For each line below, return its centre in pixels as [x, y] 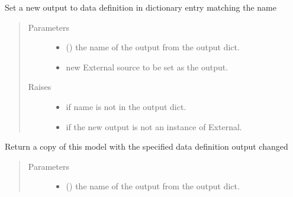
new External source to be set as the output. [147, 67]
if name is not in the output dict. [126, 106]
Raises [40, 87]
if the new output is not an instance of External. [154, 126]
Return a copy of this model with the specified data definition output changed [146, 146]
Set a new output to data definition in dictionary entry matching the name [141, 7]
